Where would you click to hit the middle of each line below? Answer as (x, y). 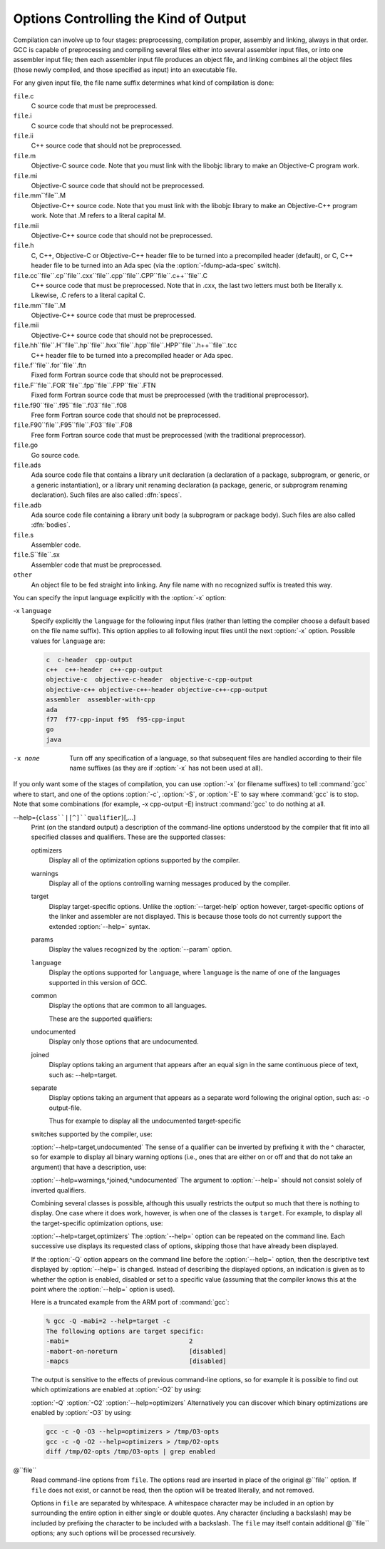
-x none (27, 758)
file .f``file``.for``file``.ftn (50, 365)
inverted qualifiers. (58, 1190)
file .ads (27, 465)
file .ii (23, 136)
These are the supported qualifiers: (101, 1019)
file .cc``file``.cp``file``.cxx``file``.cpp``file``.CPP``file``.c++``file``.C (111, 275)
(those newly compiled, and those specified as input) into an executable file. (125, 70)
